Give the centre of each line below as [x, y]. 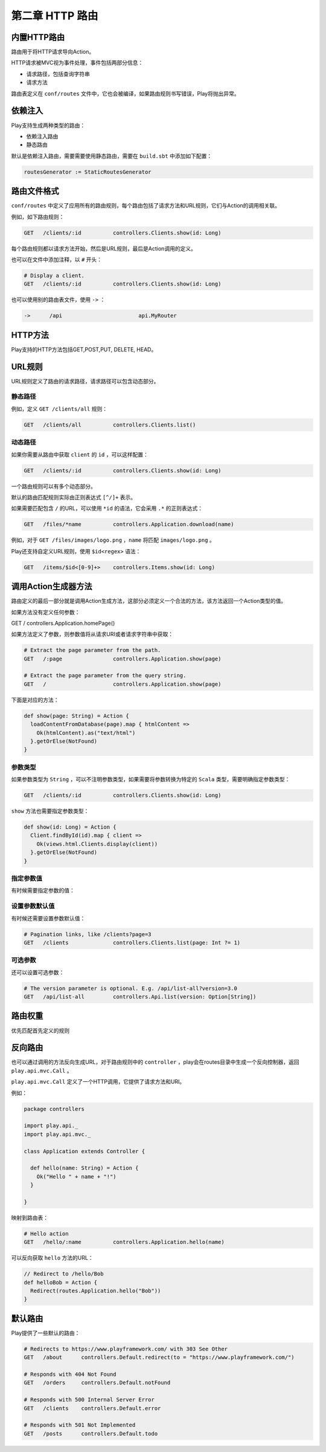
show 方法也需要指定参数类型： [50, 811]
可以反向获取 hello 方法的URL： [52, 1258]
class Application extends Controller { [84, 1151]
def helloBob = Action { [61, 1282]
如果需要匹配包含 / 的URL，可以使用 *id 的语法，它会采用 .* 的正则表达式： [107, 509]
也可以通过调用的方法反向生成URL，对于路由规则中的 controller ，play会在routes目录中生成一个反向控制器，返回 [155, 1062]
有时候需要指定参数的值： [43, 890]
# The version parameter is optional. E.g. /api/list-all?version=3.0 [131, 988]
